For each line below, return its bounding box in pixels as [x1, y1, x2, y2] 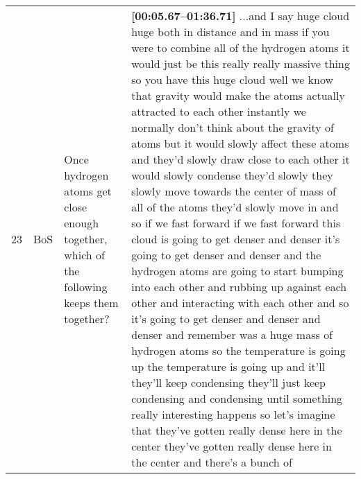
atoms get [64, 183, 112, 199]
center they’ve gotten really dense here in [131, 438, 332, 454]
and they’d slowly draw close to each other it [131, 151, 350, 167]
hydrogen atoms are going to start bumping [131, 263, 344, 279]
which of [64, 247, 105, 263]
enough [64, 215, 99, 231]
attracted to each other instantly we [131, 103, 306, 119]
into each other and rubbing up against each [131, 279, 347, 295]
